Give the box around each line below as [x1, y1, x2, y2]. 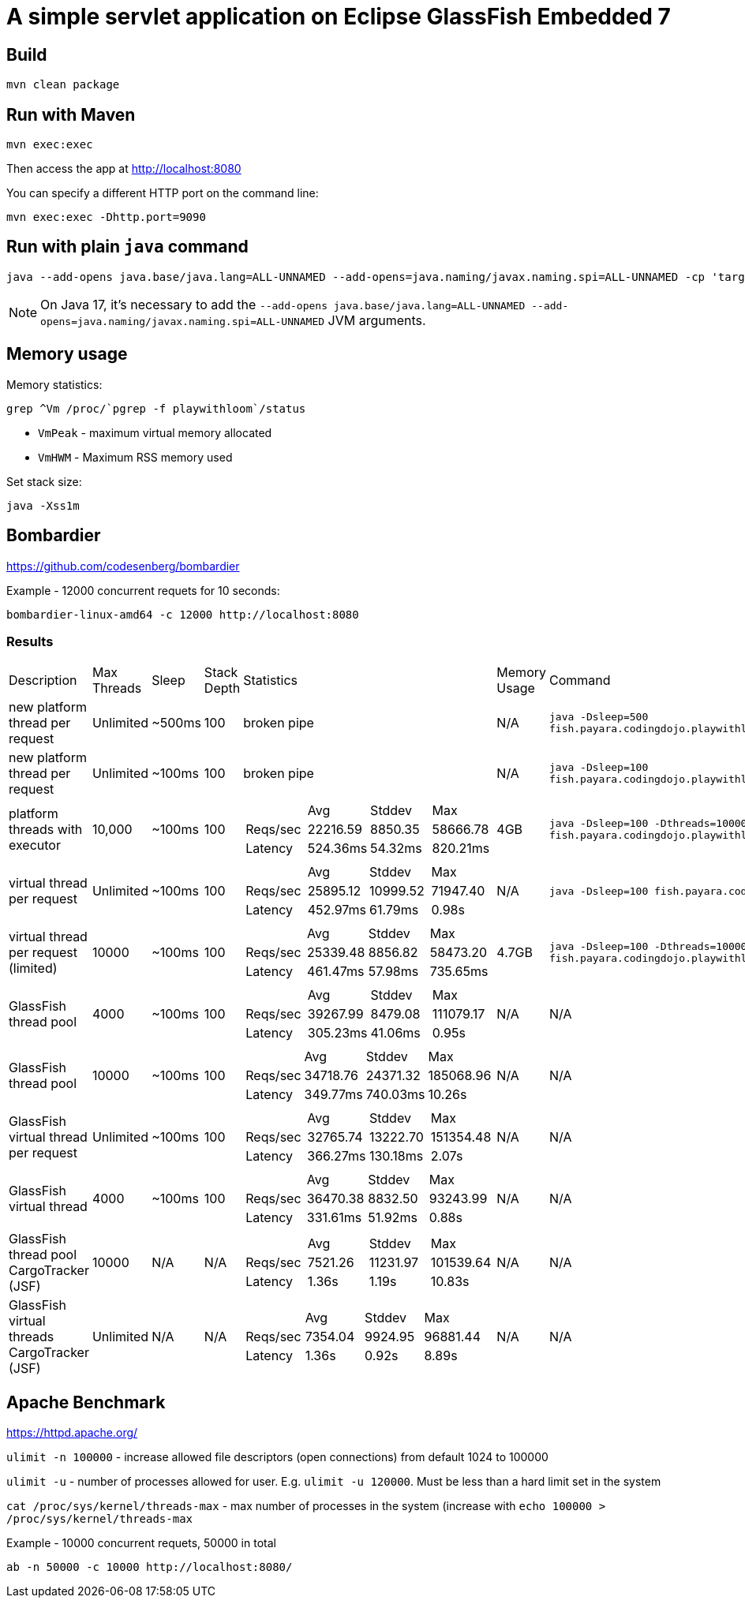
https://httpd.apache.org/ [6, 1426, 138, 1440]
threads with [9, 821, 83, 838]
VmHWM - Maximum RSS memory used [38, 450, 233, 464]
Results [6, 633, 54, 649]
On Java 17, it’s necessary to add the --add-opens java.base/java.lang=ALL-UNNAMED [40, 296, 526, 312]
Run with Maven [6, 104, 136, 125]
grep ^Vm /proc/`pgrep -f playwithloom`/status [6, 402, 306, 415]
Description [9, 672, 77, 689]
